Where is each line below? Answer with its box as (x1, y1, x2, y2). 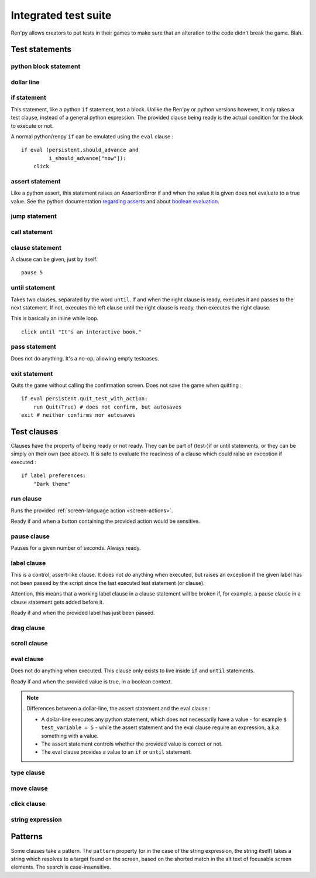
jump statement (11, 212, 57, 220)
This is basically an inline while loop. (11, 315, 99, 322)
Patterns (11, 832, 43, 842)
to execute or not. (11, 122, 54, 129)
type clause (11, 768, 45, 777)
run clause (11, 495, 42, 503)
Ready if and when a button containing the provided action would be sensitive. (11, 518, 200, 525)
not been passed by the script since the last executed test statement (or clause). (11, 579, 205, 586)
